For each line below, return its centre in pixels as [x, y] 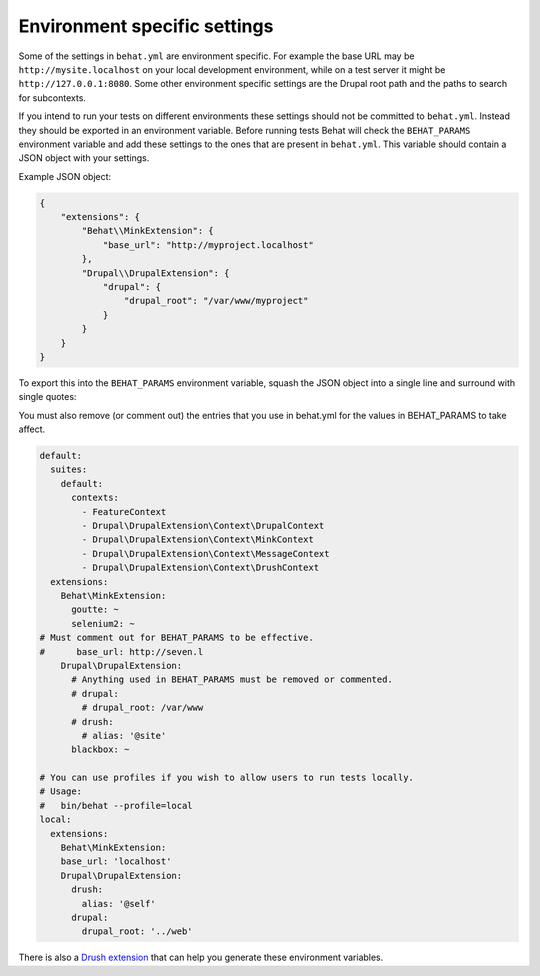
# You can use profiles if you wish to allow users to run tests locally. [227, 778]
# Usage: [61, 791]
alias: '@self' [119, 903]
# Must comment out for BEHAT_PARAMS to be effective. [176, 638]
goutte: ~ [95, 609]
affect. [32, 429]
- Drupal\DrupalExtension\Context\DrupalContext [203, 526]
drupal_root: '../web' [137, 931]
